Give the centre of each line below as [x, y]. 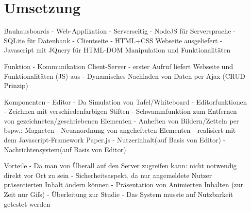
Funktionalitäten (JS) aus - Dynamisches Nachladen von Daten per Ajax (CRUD [125, 76]
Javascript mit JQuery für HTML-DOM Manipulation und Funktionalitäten [117, 50]
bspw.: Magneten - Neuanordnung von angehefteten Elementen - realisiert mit [120, 130]
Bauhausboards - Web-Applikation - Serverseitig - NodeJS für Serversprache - [120, 31]
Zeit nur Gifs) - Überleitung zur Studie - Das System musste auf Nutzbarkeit [118, 194]
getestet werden [27, 203]
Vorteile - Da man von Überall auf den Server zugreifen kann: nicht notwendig [120, 166]
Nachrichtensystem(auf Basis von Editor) [65, 149]
